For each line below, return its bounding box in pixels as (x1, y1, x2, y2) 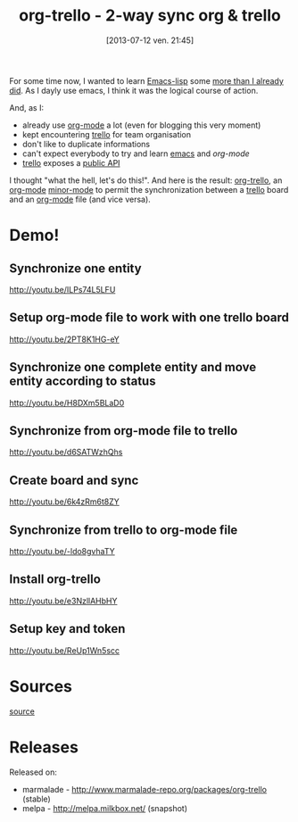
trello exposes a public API (21, 157, 120, 168)
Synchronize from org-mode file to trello (9, 423, 238, 438)
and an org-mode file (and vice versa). (9, 194, 152, 204)
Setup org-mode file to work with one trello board (9, 310, 290, 326)
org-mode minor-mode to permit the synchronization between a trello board (9, 184, 289, 195)
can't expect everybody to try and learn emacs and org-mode (21, 148, 250, 159)
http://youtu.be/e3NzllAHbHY (9, 595, 118, 606)
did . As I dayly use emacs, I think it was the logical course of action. (9, 85, 259, 95)
